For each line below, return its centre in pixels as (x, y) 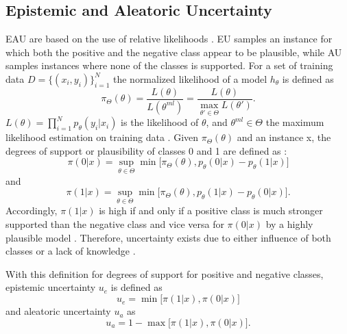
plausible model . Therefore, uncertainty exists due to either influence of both (168, 237)
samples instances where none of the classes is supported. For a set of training (169, 65)
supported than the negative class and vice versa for (115, 224)
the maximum (295, 122)
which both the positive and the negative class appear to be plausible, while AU (174, 52)
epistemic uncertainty (51, 287)
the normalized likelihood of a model (190, 78)
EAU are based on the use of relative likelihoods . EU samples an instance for (169, 39)
